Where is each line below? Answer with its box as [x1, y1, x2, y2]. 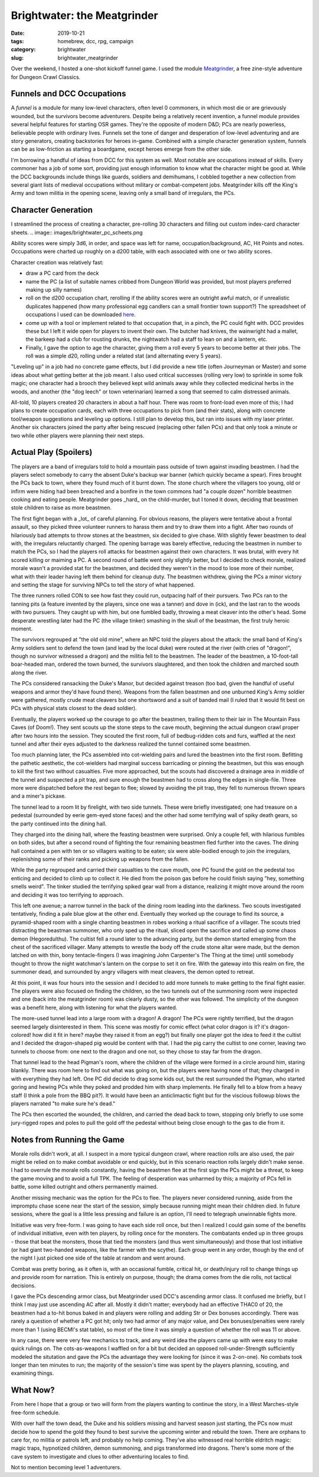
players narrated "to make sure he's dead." [11, 1100, 116, 1107]
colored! [11, 1031, 31, 1038]
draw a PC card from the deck [25, 269, 99, 277]
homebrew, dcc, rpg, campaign [57, 37, 134, 44]
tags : [11, 37, 24, 44]
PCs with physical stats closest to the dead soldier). [11, 705, 137, 712]
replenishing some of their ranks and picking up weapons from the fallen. [11, 855, 189, 863]
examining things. [11, 1369, 54, 1377]
